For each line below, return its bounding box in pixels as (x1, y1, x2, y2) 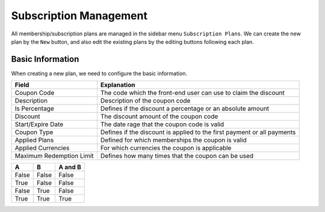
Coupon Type (14, 128, 54, 136)
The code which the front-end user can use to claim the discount (100, 89, 285, 97)
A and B (58, 163, 81, 171)
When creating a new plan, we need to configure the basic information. (11, 70, 188, 77)
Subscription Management (11, 9, 147, 22)
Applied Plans (14, 136, 54, 144)
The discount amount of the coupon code (100, 112, 218, 121)
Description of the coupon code (100, 97, 191, 105)
